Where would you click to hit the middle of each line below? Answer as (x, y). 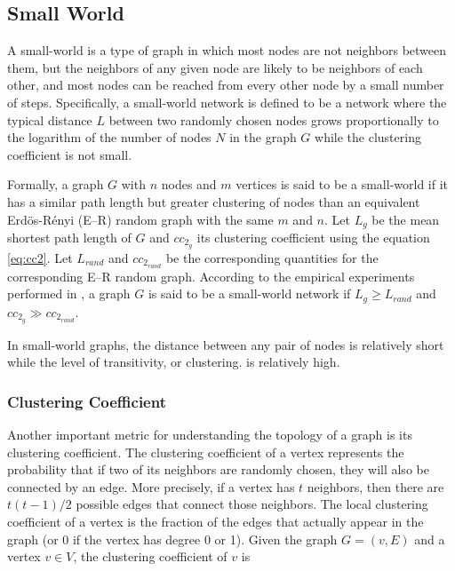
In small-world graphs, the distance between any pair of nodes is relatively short (226, 344)
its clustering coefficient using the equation (313, 237)
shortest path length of (69, 237)
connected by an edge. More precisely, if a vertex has (151, 486)
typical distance (50, 119)
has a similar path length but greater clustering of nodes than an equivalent (214, 201)
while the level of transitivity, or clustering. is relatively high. (174, 362)
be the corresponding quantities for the (272, 257)
